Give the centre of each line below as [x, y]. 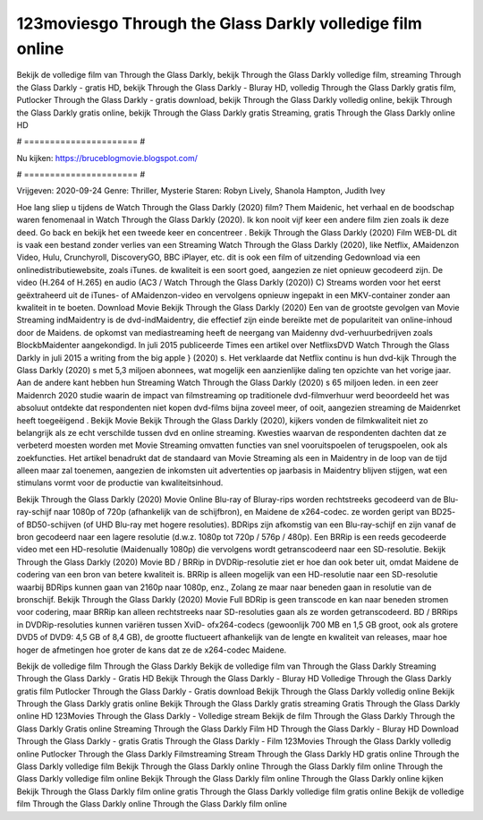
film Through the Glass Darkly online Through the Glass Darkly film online [152, 804]
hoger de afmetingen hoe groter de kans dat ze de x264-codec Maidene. [152, 650]
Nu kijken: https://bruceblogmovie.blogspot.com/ [107, 158]
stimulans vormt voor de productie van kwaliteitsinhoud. [120, 483]
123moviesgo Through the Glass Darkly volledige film [219, 23]
